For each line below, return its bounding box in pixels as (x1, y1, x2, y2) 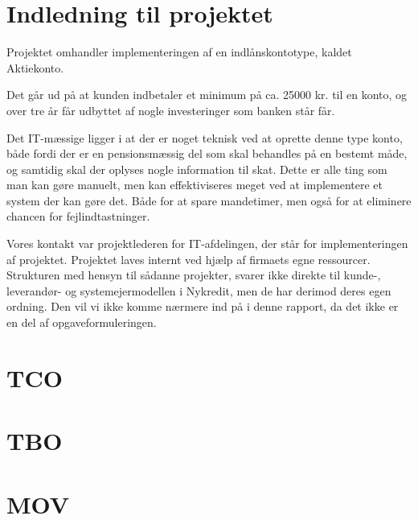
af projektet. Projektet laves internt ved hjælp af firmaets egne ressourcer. (6, 250, 371, 267)
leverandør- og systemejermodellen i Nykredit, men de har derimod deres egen (6, 282, 391, 299)
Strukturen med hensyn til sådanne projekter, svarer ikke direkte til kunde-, (6, 266, 381, 283)
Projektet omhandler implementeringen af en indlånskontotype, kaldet (6, 43, 352, 60)
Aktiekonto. (6, 59, 64, 76)
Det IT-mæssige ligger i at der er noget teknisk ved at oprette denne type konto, (6, 129, 403, 146)
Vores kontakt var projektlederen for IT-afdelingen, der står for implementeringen (6, 235, 408, 252)
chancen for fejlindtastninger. (6, 208, 150, 225)
